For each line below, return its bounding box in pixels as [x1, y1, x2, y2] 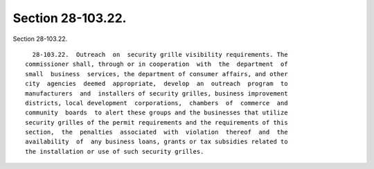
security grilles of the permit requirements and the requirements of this [25, 118, 288, 126]
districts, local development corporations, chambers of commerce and [25, 99, 288, 107]
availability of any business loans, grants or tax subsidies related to [25, 138, 288, 145]
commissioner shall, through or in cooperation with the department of [25, 60, 288, 69]
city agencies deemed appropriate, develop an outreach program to [25, 80, 288, 88]
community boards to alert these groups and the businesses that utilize [25, 109, 288, 117]
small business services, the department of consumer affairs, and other [25, 70, 288, 78]
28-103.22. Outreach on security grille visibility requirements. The [32, 51, 288, 58]
